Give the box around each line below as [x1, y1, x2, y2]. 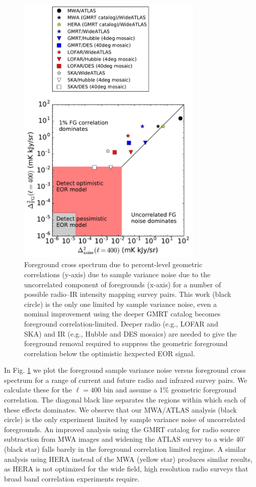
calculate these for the [4, 384, 72, 395]
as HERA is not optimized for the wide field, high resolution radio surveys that [4, 463, 248, 474]
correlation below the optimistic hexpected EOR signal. [24, 348, 195, 358]
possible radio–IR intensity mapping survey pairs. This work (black [24, 289, 231, 299]
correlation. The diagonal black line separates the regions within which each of [4, 394, 246, 405]
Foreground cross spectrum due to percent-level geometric [24, 259, 203, 270]
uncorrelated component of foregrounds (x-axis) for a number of [24, 279, 221, 289]
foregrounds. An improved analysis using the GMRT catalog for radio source [4, 424, 240, 434]
